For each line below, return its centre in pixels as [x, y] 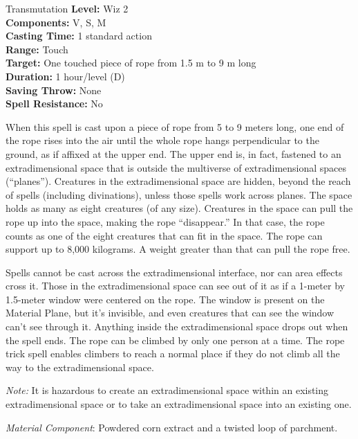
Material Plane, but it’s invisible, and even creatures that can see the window [170, 313]
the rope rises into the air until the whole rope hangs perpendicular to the [162, 140]
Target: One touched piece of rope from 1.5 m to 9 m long [131, 63]
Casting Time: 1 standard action [79, 36]
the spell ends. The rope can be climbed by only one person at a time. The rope [175, 340]
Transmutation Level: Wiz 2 [67, 8]
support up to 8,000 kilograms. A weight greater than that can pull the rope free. [178, 249]
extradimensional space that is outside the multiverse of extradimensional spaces [176, 167]
